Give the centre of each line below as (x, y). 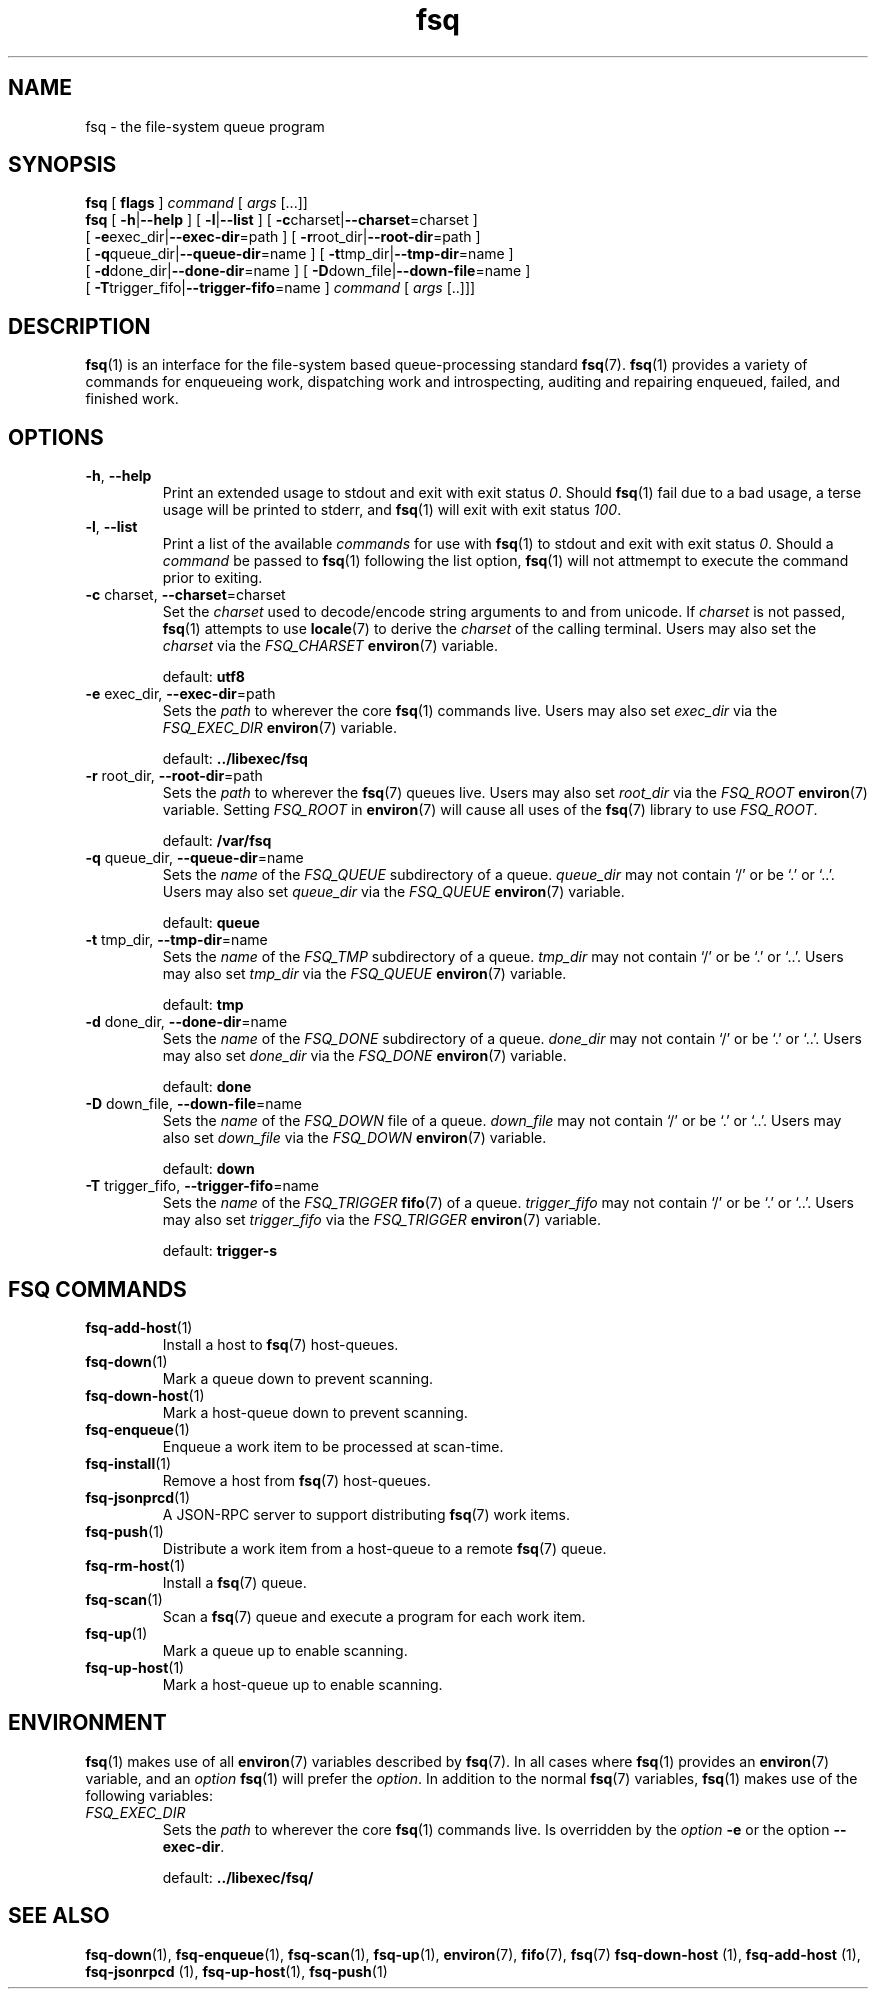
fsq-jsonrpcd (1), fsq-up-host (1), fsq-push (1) (236, 1971)
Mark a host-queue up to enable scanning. (302, 1684)
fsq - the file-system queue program (205, 126)
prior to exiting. (212, 578)
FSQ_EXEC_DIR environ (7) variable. (279, 728)
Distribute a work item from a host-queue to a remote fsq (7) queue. (384, 1548)
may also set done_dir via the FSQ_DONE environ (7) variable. (364, 1056)
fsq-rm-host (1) (135, 1565)
